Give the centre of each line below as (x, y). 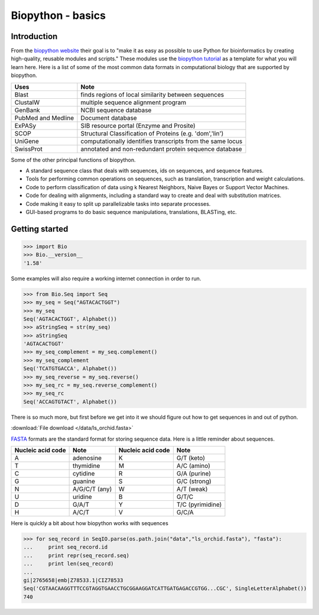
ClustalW (27, 102)
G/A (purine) (194, 473)
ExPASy (25, 125)
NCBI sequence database (116, 110)
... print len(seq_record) (69, 564)
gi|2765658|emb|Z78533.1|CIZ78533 (73, 580)
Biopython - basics (58, 15)
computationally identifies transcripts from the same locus (162, 141)
